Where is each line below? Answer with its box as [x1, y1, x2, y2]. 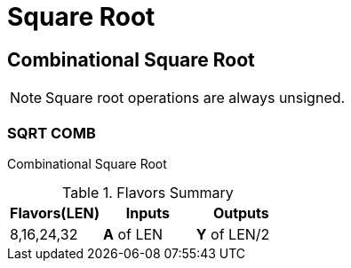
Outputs [212, 203, 269, 222]
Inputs [125, 203, 170, 222]
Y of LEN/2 [195, 225, 270, 243]
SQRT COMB [7, 123, 96, 142]
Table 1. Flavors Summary [62, 183, 234, 201]
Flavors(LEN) [10, 203, 100, 222]
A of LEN [102, 225, 164, 243]
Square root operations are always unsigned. [45, 89, 346, 107]
